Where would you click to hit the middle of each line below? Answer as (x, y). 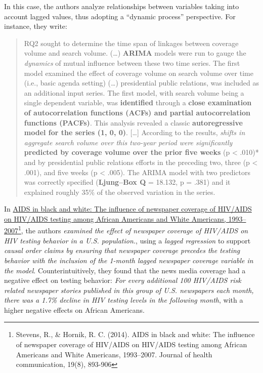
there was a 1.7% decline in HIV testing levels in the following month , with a (124, 300)
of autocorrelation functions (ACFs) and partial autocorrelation (137, 112)
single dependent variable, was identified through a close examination (138, 102)
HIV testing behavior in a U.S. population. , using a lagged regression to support (127, 240)
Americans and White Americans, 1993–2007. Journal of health (114, 354)
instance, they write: (36, 26)
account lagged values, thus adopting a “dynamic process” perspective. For (120, 16)
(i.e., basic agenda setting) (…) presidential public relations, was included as (141, 83)
